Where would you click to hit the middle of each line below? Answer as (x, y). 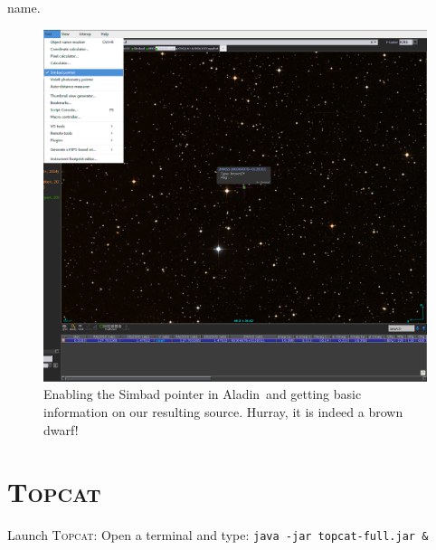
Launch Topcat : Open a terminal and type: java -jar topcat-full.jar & (218, 535)
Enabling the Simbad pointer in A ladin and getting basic (203, 394)
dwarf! (61, 429)
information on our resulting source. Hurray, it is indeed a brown (223, 412)
